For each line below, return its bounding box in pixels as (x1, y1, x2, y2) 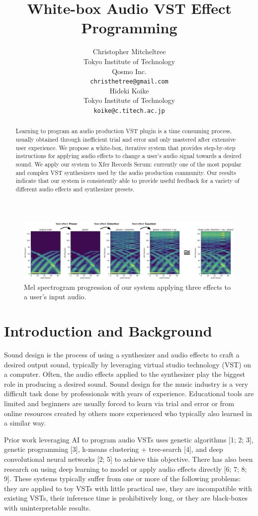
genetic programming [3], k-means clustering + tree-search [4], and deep (4, 444, 223, 454)
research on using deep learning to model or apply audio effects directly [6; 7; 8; (4, 463, 247, 474)
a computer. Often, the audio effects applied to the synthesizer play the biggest (4, 369, 245, 379)
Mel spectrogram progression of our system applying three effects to (24, 281, 231, 292)
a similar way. (4, 418, 46, 428)
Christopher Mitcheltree (92, 46, 166, 57)
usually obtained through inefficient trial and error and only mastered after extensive (15, 135, 236, 144)
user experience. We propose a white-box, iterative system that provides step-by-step (15, 143, 236, 152)
